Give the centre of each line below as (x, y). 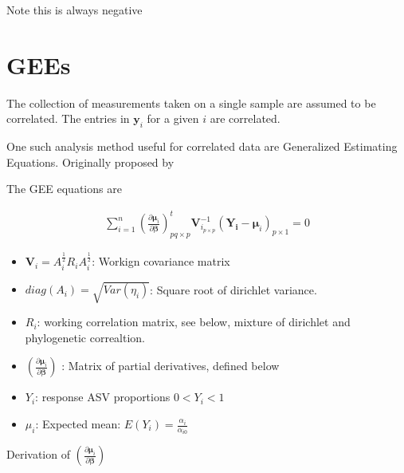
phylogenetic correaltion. (85, 337)
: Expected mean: (78, 424)
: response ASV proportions (103, 397)
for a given (173, 118)
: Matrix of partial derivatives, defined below (171, 366)
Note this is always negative (75, 10)
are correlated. (245, 118)
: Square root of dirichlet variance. (233, 289)
